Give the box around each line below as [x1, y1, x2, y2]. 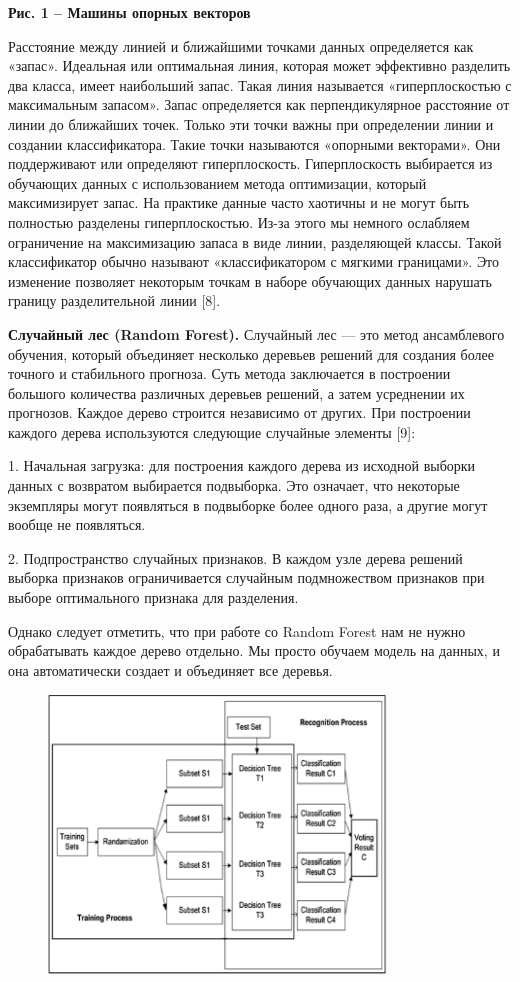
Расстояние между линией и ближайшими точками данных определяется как [8, 35, 474, 56]
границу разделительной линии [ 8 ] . [8, 290, 221, 311]
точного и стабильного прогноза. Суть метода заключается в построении [8, 363, 451, 384]
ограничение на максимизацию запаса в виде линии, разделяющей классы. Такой [8, 231, 502, 252]
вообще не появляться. [8, 514, 146, 535]
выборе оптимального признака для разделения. [8, 587, 299, 608]
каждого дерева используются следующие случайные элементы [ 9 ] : [8, 421, 416, 442]
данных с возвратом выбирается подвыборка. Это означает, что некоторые [8, 475, 460, 496]
